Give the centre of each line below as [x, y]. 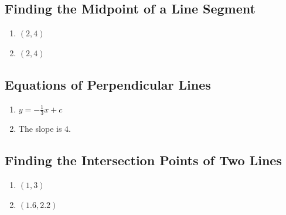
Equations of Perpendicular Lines [108, 84]
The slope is [40, 129]
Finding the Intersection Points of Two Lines [143, 160]
